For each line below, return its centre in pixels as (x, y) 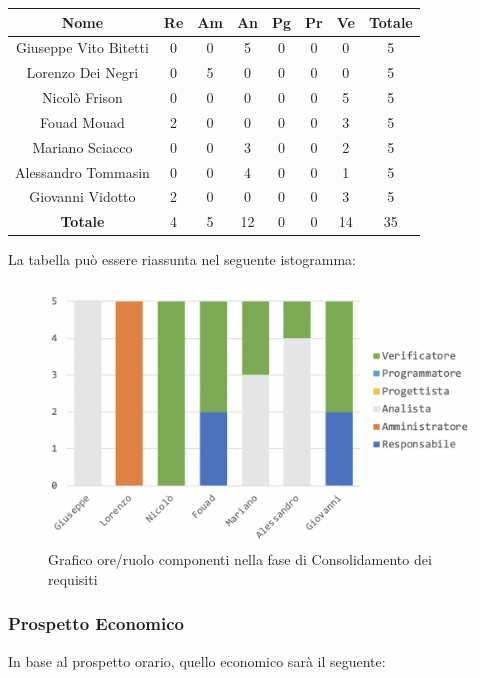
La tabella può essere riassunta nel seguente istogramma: (182, 259)
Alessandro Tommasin (82, 171)
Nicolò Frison (82, 97)
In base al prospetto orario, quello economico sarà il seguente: (197, 660)
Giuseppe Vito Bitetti (82, 47)
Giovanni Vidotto (82, 196)
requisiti (73, 578)
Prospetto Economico (96, 623)
